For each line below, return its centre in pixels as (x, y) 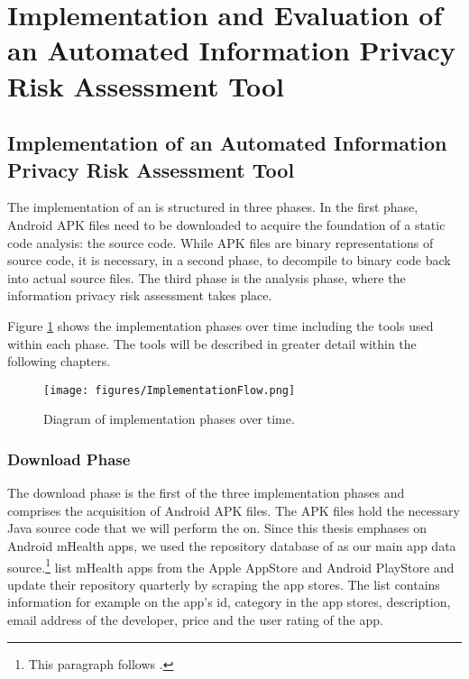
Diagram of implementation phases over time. (169, 419)
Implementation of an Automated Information (227, 143)
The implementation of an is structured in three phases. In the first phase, (213, 207)
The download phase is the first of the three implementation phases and (206, 493)
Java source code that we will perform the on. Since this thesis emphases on (217, 528)
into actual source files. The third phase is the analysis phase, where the (207, 277)
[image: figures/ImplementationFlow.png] (170, 390)
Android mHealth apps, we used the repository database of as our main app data (232, 545)
